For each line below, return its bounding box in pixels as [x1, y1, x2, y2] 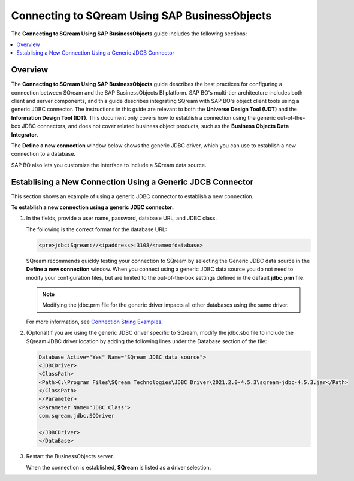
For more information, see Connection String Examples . [26, 318, 163, 325]
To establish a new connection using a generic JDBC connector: [11, 204, 174, 211]
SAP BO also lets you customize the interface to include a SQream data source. [11, 161, 207, 168]
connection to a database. [11, 150, 76, 158]
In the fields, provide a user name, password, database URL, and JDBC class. [26, 214, 217, 222]
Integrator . [11, 131, 38, 138]
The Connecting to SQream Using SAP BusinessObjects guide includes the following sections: [11, 30, 247, 37]
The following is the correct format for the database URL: [26, 225, 167, 233]
